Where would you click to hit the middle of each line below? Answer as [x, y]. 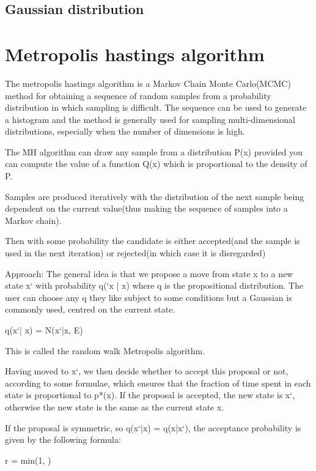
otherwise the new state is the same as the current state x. [115, 406]
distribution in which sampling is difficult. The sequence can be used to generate [156, 107]
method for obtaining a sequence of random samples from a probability [138, 95]
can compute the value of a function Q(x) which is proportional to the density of [156, 164]
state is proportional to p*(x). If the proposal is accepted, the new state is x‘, [150, 395]
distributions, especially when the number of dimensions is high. [125, 131]
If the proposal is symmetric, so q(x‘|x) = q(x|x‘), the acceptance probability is [153, 427]
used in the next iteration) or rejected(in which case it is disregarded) [135, 253]
